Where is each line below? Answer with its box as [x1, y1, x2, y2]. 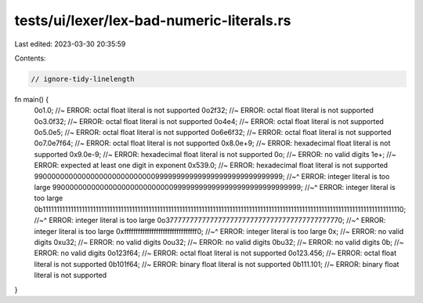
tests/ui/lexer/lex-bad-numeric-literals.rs [14, 12, 291, 29]
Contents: [14, 53, 46, 63]
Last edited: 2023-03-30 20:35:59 [14, 39, 126, 49]
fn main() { [14, 94, 49, 104]
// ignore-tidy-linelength [31, 75, 135, 83]
